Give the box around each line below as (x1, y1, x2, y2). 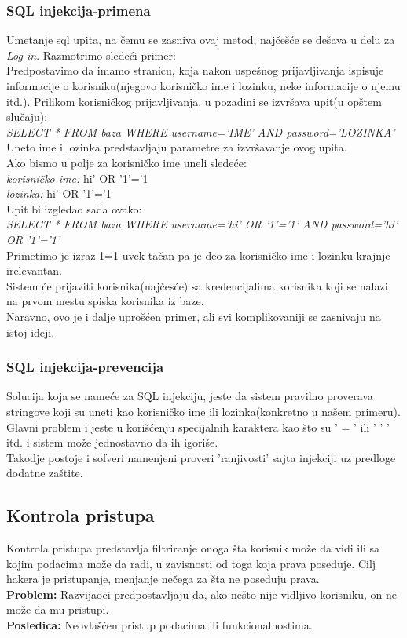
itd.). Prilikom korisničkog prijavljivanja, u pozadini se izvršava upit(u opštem (6, 93, 382, 109)
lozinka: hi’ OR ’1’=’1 (6, 185, 112, 202)
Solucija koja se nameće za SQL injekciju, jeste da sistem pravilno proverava (6, 388, 373, 404)
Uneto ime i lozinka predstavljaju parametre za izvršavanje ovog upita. (6, 139, 347, 155)
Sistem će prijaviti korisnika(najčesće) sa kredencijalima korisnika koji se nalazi (6, 277, 388, 293)
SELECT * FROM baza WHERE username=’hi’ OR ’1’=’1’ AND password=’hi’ (6, 216, 398, 232)
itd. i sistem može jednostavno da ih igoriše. (6, 434, 218, 450)
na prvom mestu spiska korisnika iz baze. (6, 293, 204, 309)
